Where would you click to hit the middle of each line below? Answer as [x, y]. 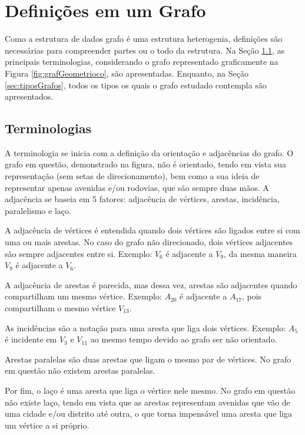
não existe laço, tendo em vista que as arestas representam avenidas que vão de [147, 402]
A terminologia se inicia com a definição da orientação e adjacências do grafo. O [149, 152]
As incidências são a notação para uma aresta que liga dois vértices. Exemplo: [145, 327]
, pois [252, 296]
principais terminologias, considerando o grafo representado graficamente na [142, 62]
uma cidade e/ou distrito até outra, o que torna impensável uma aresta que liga [149, 413]
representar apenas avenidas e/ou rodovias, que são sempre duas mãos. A [137, 187]
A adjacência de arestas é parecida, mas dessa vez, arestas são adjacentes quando [151, 284]
